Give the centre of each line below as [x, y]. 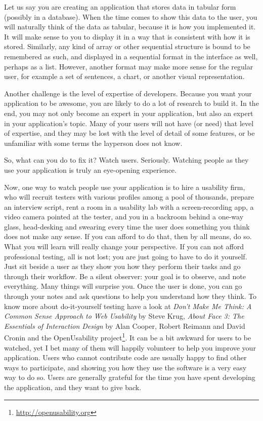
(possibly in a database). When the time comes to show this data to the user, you [131, 16]
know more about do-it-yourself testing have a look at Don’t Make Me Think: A [128, 306]
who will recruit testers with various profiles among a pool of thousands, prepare [129, 197]
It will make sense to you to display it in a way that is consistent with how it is [127, 36]
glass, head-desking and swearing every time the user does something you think [127, 226]
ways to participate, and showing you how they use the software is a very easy [125, 367]
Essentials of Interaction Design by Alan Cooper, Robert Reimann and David [125, 326]
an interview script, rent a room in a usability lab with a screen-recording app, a [129, 206]
